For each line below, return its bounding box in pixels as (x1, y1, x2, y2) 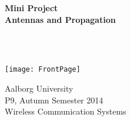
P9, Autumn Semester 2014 (5, 93, 103, 106)
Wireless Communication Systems (5, 105, 126, 117)
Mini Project (5, 2, 58, 14)
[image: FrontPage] (5, 65, 80, 74)
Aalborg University (5, 82, 73, 95)
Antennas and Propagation (5, 13, 116, 25)
